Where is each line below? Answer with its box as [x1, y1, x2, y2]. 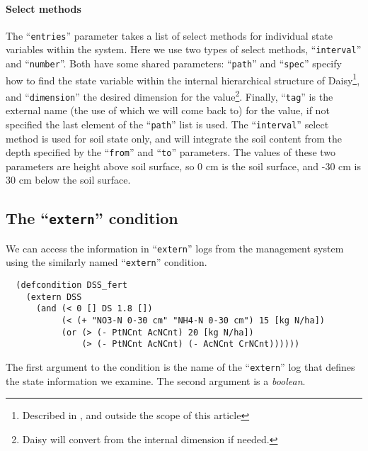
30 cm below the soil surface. [6, 172, 131, 187]
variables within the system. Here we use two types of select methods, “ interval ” [6, 42, 362, 57]
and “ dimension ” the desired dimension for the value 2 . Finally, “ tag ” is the [6, 87, 333, 104]
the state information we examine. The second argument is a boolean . [6, 373, 306, 388]
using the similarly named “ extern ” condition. [6, 255, 207, 269]
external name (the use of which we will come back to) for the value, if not [6, 103, 330, 118]
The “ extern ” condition [6, 207, 178, 229]
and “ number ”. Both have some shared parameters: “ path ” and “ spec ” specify [6, 56, 342, 71]
